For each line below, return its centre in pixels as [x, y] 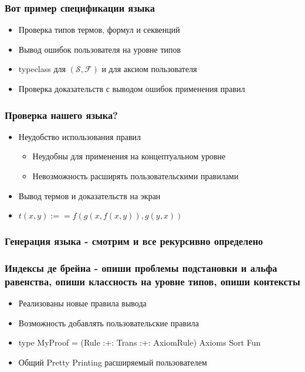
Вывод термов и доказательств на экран [89, 195]
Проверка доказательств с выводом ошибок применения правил [132, 88]
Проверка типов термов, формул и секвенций [99, 30]
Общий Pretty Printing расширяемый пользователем [113, 362]
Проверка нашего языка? [61, 115]
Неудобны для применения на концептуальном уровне [129, 156]
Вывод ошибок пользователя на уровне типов [100, 49]
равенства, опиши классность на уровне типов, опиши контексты [152, 281]
